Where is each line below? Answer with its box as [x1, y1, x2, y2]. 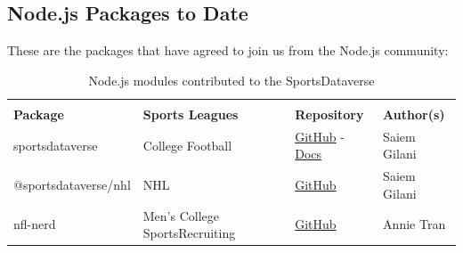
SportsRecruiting [142, 224, 236, 242]
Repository [295, 104, 364, 123]
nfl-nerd [13, 215, 56, 233]
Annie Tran [383, 215, 446, 233]
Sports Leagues [142, 104, 239, 123]
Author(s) [383, 104, 445, 123]
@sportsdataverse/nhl [13, 175, 131, 193]
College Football [142, 135, 232, 154]
